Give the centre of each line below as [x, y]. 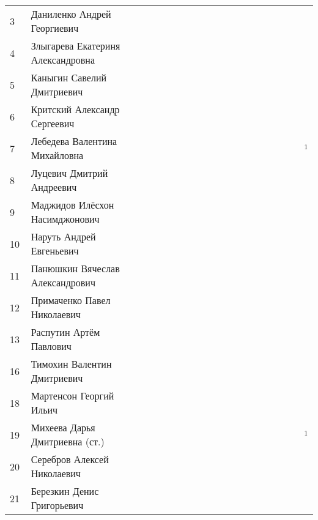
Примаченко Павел [71, 300]
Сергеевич [53, 123]
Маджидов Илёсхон [72, 205]
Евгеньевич [55, 251]
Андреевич [54, 187]
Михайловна [57, 155]
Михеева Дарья [63, 427]
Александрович [63, 282]
